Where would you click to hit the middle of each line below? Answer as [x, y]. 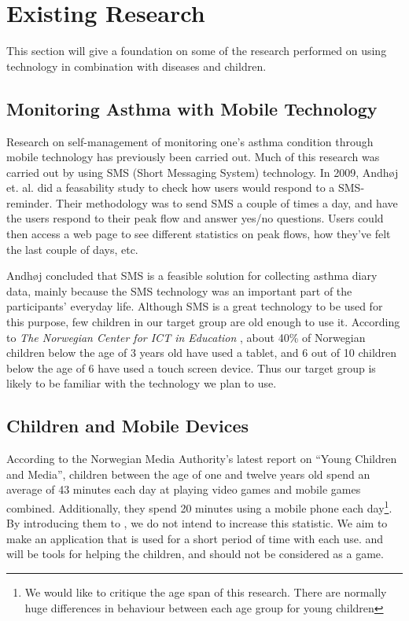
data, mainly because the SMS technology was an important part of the [179, 290]
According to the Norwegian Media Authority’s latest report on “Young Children [202, 459]
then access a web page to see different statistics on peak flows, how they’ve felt [199, 234]
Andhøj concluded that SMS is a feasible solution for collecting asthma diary [192, 276]
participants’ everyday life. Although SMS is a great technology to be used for [195, 306]
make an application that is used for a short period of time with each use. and [195, 538]
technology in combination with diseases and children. [136, 66]
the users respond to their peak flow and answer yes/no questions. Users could [195, 218]
